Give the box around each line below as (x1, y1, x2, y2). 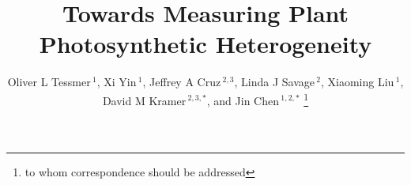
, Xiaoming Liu (321, 74, 394, 90)
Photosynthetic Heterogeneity (39, 28, 372, 60)
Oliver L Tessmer (7, 74, 91, 90)
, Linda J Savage (234, 74, 315, 90)
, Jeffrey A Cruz (142, 74, 221, 90)
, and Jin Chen (206, 92, 279, 108)
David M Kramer (102, 92, 187, 108)
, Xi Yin (96, 74, 137, 90)
